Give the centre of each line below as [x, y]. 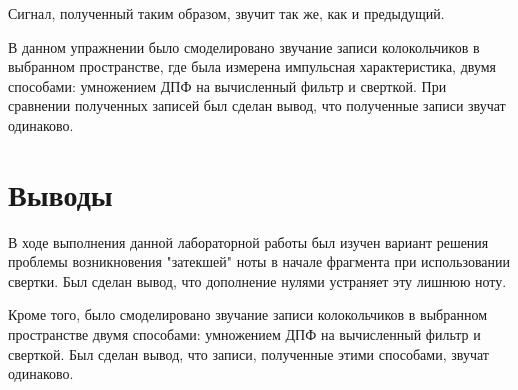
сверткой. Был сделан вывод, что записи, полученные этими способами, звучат [248, 353]
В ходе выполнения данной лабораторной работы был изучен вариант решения [248, 241]
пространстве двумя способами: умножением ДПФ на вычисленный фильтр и [244, 334]
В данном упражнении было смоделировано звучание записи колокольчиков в [244, 46]
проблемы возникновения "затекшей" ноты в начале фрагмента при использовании [259, 261]
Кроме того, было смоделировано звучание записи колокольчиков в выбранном [248, 314]
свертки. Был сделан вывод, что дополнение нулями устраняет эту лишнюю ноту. [257, 280]
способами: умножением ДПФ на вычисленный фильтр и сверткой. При [227, 85]
